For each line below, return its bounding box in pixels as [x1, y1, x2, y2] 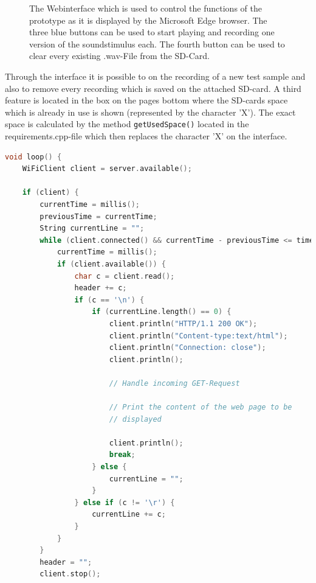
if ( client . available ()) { [57, 259, 166, 268]
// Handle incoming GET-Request [109, 379, 240, 388]
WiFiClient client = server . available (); [22, 164, 192, 173]
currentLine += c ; [92, 510, 166, 519]
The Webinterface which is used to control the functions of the [29, 2, 262, 14]
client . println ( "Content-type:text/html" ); [109, 331, 288, 340]
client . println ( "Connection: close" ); [109, 343, 266, 352]
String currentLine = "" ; [39, 224, 145, 233]
